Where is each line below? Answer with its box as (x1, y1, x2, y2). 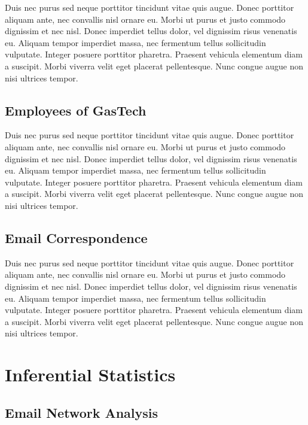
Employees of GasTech (5, 101, 147, 119)
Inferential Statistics (5, 362, 176, 387)
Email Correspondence (5, 228, 148, 247)
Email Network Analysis (5, 403, 158, 421)
